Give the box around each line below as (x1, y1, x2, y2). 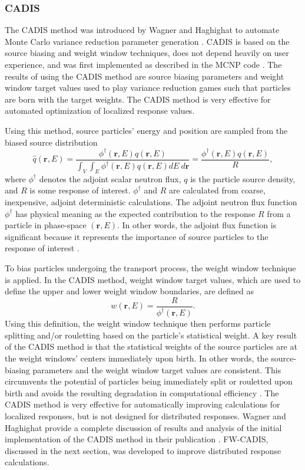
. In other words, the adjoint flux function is (117, 219, 277, 231)
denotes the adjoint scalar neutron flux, (39, 172, 181, 185)
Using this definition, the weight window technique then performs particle (5, 317, 271, 330)
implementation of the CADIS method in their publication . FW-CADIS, (5, 433, 268, 445)
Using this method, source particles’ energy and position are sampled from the (5, 124, 288, 136)
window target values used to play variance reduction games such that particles (5, 81, 291, 94)
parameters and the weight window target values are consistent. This (32, 363, 281, 376)
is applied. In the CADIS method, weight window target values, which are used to (5, 273, 301, 285)
